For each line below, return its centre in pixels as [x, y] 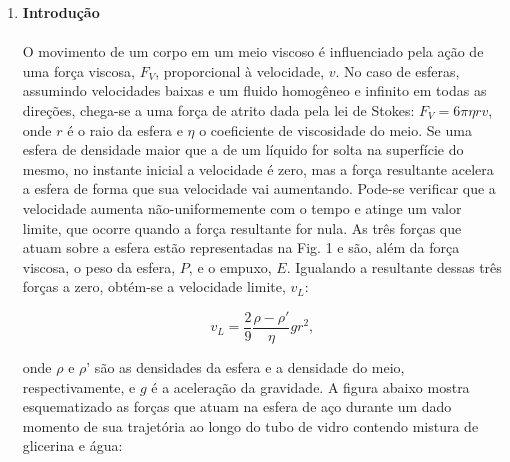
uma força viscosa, [78, 70]
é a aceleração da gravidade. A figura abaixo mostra [310, 386]
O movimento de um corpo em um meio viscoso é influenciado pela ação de [253, 51]
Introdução [61, 12]
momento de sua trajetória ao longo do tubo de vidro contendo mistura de [250, 425]
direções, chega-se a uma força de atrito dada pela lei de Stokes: [218, 109]
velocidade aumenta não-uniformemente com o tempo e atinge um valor [242, 207]
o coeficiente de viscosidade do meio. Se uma [335, 129]
